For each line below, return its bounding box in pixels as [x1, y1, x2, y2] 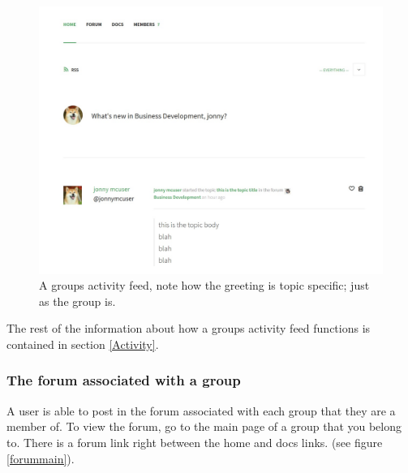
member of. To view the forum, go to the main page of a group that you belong [6, 418, 402, 435]
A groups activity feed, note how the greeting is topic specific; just [39, 277, 370, 294]
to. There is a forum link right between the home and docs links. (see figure [6, 433, 383, 450]
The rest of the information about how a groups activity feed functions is [6, 320, 371, 337]
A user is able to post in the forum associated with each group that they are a [6, 402, 396, 419]
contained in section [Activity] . [6, 335, 159, 352]
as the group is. [39, 292, 116, 309]
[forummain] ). [6, 449, 75, 467]
